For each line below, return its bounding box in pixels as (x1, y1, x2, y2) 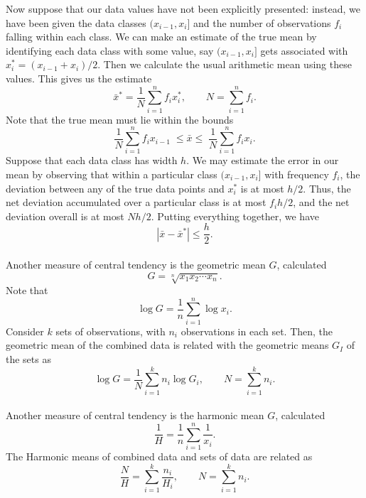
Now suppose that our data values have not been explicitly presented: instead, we (6, 1, 360, 16)
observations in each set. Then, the (181, 323, 333, 338)
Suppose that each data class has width (6, 153, 178, 168)
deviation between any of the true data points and (6, 180, 225, 195)
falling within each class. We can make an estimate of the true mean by (6, 29, 317, 44)
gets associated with (260, 43, 348, 58)
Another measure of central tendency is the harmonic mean (6, 408, 264, 423)
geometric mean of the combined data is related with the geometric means (6, 337, 329, 352)
